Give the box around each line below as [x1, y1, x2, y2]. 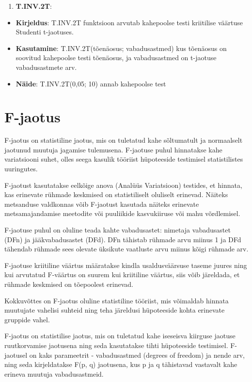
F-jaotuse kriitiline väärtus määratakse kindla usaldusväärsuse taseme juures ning [4, 260, 247, 270]
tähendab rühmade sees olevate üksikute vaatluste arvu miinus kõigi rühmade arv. [4, 244, 249, 254]
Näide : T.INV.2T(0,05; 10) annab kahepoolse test [16, 78, 166, 88]
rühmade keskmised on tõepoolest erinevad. [4, 279, 133, 289]
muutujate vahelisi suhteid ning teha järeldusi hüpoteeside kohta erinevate [4, 305, 225, 315]
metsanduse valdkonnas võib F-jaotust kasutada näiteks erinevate [4, 199, 199, 209]
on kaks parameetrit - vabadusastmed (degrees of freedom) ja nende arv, [29, 349, 245, 360]
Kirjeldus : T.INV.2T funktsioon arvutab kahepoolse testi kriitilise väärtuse [16, 17, 243, 27]
